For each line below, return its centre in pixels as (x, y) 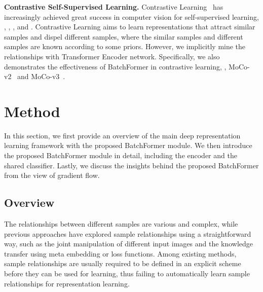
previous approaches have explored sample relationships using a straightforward (128, 233)
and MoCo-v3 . (41, 76)
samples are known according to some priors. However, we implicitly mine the (125, 46)
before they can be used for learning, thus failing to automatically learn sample (127, 273)
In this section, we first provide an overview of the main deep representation (122, 135)
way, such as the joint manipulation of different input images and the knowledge (129, 244)
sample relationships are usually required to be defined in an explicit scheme (123, 263)
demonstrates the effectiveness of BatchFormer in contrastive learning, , (115, 66)
